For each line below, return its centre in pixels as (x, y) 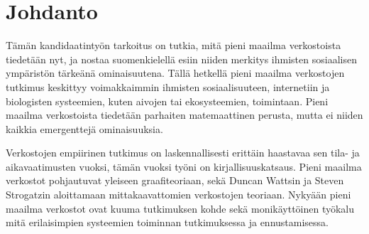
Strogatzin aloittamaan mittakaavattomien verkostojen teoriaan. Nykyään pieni (178, 195)
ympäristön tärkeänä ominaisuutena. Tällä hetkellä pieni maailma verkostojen (175, 73)
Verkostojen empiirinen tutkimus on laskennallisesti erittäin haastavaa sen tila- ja (183, 153)
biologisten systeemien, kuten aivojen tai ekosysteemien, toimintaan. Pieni (167, 101)
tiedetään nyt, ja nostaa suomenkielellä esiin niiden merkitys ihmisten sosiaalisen (181, 59)
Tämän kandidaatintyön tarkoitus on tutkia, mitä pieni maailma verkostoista (174, 45)
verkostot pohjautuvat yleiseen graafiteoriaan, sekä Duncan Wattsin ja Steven (175, 180)
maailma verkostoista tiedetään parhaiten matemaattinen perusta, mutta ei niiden (184, 115)
